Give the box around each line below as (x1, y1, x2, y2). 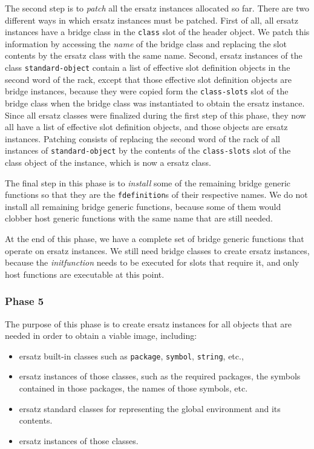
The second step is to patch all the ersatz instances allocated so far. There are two (5, 2, 309, 14)
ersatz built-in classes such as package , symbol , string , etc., (19, 349, 244, 362)
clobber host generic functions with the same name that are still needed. (5, 212, 273, 224)
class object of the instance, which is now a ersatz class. (5, 156, 211, 168)
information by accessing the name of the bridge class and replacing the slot (5, 37, 287, 50)
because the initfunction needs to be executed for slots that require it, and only (5, 256, 299, 269)
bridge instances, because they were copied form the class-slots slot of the (5, 85, 289, 97)
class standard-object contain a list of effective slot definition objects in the (5, 61, 290, 74)
